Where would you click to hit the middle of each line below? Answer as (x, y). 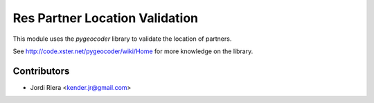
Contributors (41, 71)
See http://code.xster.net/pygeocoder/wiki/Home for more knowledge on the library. (133, 51)
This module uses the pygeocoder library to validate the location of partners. (122, 39)
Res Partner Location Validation (106, 18)
